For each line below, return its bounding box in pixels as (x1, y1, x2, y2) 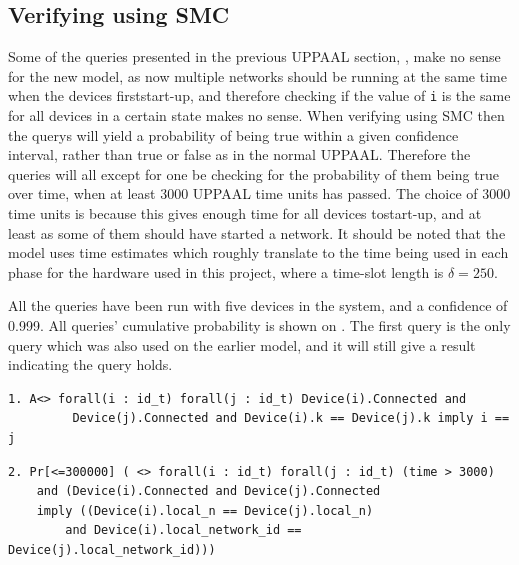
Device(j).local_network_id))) (8, 542, 216, 557)
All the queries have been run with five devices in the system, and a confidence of (8, 295, 508, 316)
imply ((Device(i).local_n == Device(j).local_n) (36, 503, 374, 518)
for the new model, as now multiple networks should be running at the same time (8, 65, 507, 86)
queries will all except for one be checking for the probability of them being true (8, 163, 500, 184)
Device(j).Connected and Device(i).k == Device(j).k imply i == (72, 411, 510, 426)
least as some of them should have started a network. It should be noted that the (8, 222, 506, 243)
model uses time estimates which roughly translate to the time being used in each (8, 242, 509, 263)
